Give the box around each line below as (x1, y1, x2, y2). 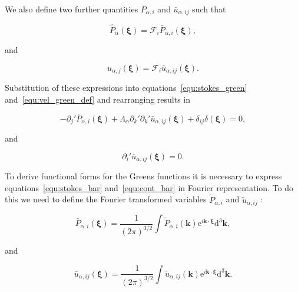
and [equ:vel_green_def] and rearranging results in (5, 93, 191, 105)
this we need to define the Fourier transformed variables (5, 193, 207, 205)
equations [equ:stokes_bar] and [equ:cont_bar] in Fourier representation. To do (5, 181, 294, 193)
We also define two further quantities (5, 3, 138, 15)
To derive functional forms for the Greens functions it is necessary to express (5, 170, 282, 182)
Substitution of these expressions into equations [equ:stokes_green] (5, 81, 247, 94)
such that (192, 3, 226, 15)
